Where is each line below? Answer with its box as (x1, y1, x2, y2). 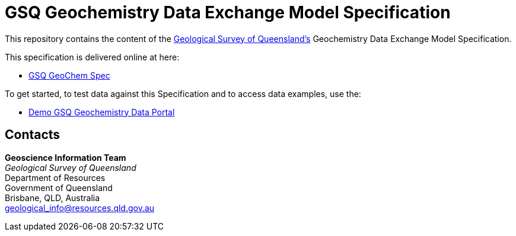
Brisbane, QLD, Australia (5, 192, 100, 203)
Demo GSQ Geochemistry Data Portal (28, 106, 175, 117)
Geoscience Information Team (5, 152, 126, 163)
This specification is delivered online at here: (5, 51, 180, 62)
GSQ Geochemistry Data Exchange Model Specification (5, 2, 451, 22)
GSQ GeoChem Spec (28, 70, 110, 80)
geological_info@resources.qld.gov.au (5, 202, 155, 213)
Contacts (5, 127, 60, 143)
